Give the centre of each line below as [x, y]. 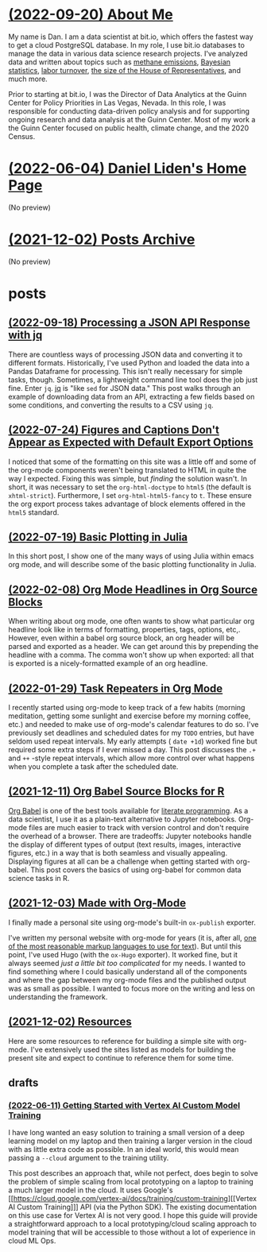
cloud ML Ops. [32, 1241]
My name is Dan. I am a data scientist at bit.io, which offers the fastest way [131, 37]
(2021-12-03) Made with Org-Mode [97, 903]
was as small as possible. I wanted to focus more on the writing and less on [132, 988]
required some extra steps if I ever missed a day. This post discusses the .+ [132, 750]
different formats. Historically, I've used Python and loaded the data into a [129, 362]
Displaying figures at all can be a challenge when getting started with [121, 861]
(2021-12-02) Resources [70, 1022]
